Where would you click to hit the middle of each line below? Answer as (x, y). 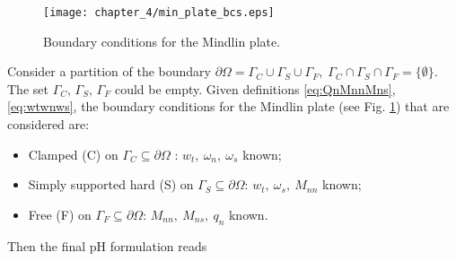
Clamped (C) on (73, 154)
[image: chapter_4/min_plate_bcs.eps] (159, 13)
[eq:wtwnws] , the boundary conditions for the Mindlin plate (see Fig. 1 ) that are (228, 106)
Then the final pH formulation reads (107, 245)
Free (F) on (60, 214)
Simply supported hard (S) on (111, 184)
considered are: (48, 124)
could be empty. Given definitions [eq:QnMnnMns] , (255, 88)
